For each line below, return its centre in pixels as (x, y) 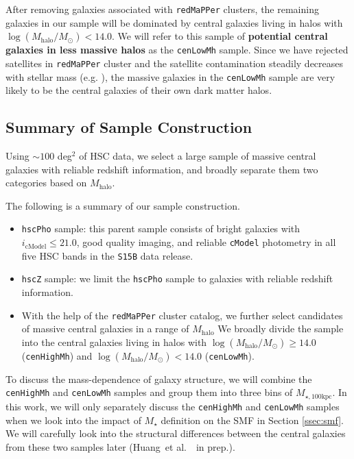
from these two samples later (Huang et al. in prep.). (120, 446)
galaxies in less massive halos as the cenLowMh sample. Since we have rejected (177, 50)
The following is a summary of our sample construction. (123, 205)
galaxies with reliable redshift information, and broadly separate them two (162, 169)
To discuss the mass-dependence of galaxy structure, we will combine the (159, 379)
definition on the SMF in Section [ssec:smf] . (252, 420)
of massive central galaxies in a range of (105, 328)
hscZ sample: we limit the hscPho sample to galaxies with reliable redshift (177, 278)
